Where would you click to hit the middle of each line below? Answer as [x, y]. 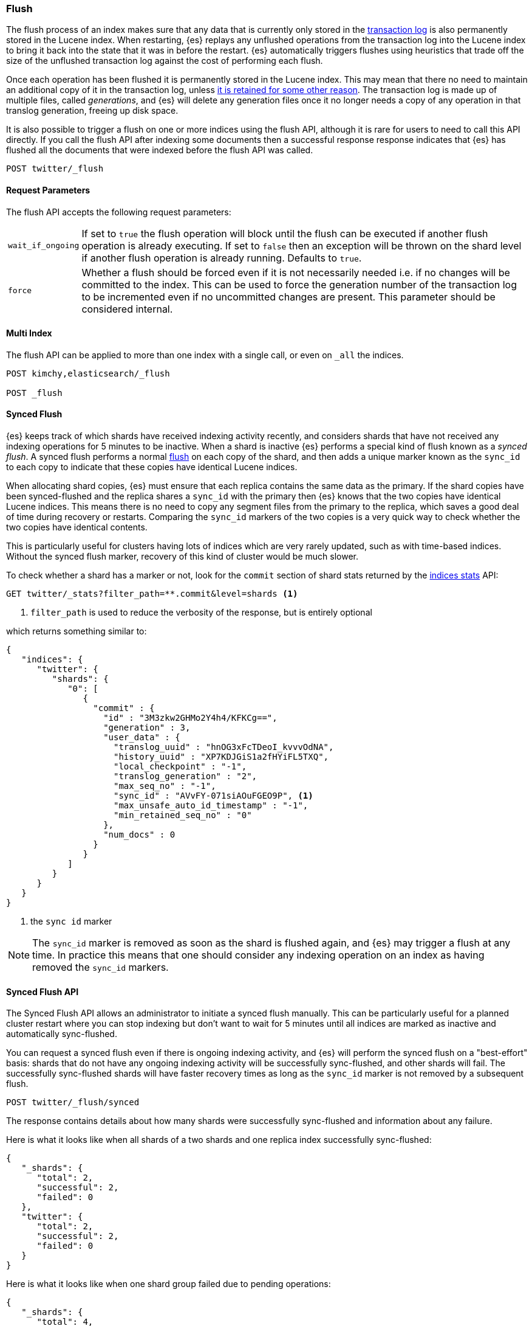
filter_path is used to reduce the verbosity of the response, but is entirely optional [201, 613]
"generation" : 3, [147, 728]
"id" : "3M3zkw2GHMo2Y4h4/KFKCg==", [190, 718]
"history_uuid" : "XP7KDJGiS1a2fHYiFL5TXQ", [221, 757]
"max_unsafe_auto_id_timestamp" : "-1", [211, 806]
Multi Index [29, 333]
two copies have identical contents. [77, 527]
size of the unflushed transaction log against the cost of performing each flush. [165, 61]
